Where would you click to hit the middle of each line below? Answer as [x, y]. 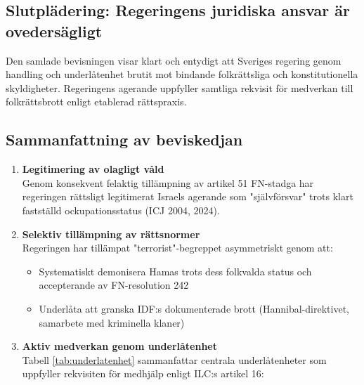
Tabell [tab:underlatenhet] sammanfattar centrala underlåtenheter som [174, 359]
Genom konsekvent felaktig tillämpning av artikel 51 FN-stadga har [168, 182]
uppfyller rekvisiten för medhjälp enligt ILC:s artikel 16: [143, 373]
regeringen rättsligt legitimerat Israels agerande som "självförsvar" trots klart [188, 196]
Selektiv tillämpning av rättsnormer [111, 234]
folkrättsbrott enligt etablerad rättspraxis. [96, 102]
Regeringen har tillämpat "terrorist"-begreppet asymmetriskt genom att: [177, 248]
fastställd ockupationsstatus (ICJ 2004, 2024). [121, 210]
